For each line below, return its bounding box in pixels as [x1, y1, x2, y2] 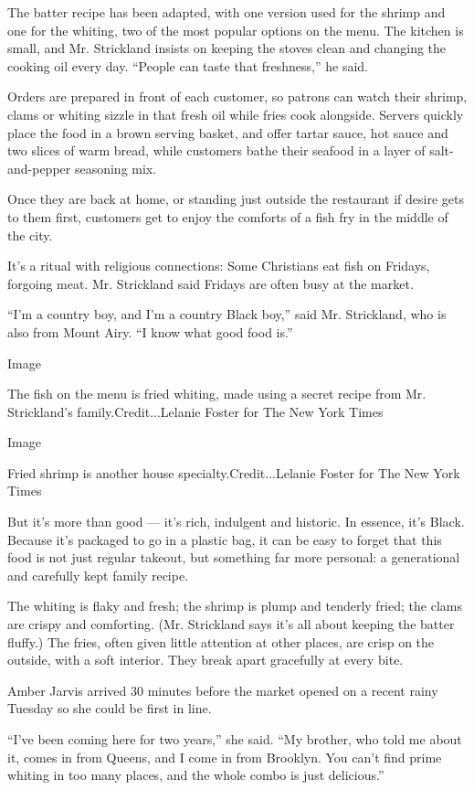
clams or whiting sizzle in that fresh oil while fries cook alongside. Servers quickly [7, 104, 464, 123]
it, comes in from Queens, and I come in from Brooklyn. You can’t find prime [7, 747, 442, 766]
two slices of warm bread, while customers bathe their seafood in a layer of [7, 141, 426, 160]
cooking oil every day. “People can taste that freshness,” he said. [7, 56, 368, 75]
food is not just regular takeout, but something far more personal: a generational [7, 548, 460, 567]
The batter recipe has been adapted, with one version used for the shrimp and [7, 3, 446, 21]
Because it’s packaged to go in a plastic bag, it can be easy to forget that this [7, 529, 442, 549]
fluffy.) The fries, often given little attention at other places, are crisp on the [7, 632, 435, 651]
